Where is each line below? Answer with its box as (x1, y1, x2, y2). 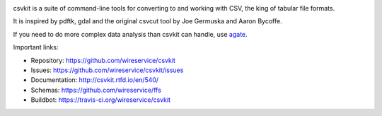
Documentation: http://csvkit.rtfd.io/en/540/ (30, 76, 159, 84)
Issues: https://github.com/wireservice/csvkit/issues (30, 66, 184, 74)
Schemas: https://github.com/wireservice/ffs (30, 86, 162, 94)
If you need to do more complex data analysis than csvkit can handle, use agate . (13, 30, 248, 38)
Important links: (13, 43, 59, 52)
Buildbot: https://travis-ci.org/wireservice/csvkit (30, 95, 171, 104)
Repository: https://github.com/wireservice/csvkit (30, 56, 176, 64)
